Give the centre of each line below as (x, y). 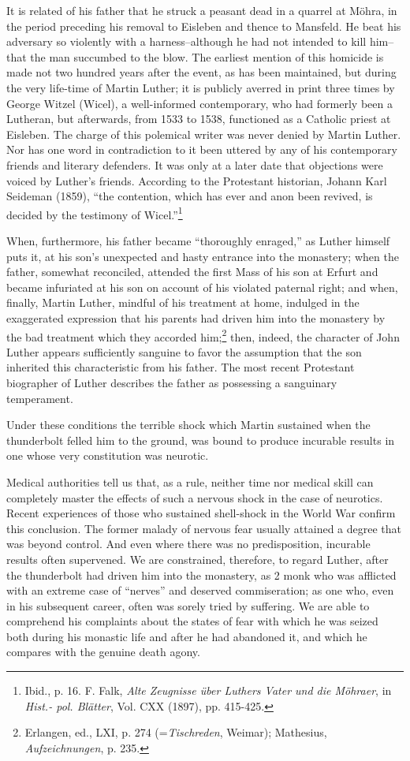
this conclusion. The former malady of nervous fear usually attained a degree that (204, 528)
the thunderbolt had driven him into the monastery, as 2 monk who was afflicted (201, 574)
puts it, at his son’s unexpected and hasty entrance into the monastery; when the (203, 256)
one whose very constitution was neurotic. (108, 455)
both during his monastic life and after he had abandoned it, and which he (187, 636)
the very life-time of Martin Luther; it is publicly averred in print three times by (201, 87)
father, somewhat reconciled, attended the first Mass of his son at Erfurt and (192, 272)
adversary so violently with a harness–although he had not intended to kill (186, 41)
